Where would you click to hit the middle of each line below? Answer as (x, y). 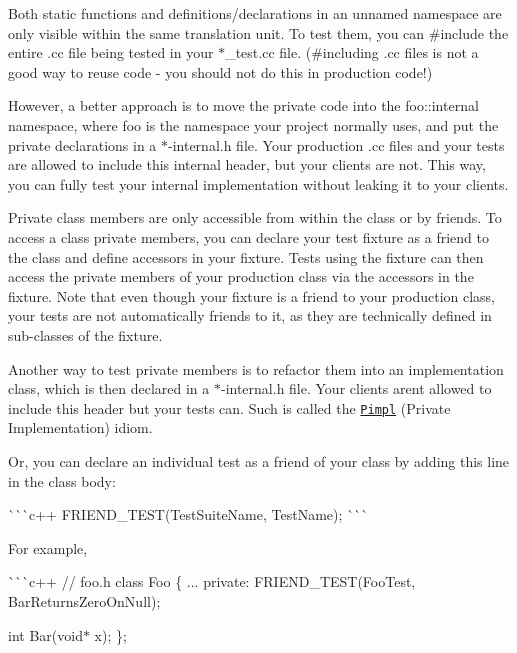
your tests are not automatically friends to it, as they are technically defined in (250, 315)
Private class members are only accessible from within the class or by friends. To (255, 217)
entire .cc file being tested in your (111, 52)
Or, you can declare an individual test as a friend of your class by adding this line (259, 460)
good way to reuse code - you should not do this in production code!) (220, 71)
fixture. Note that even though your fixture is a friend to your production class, (252, 295)
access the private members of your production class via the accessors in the (241, 276)
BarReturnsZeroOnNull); (84, 600)
